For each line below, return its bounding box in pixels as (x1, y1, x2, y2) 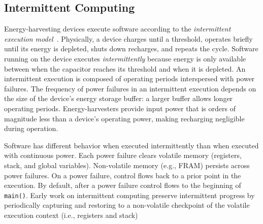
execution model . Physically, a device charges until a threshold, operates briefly (4, 33, 253, 44)
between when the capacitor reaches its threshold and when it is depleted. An (4, 63, 246, 74)
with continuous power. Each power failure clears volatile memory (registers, (4, 150, 242, 161)
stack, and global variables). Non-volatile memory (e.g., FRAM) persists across (4, 159, 250, 170)
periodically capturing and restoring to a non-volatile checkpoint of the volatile (4, 200, 250, 210)
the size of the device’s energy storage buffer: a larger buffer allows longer (4, 93, 233, 104)
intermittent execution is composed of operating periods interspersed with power (4, 73, 255, 84)
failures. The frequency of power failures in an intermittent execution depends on (4, 83, 256, 93)
